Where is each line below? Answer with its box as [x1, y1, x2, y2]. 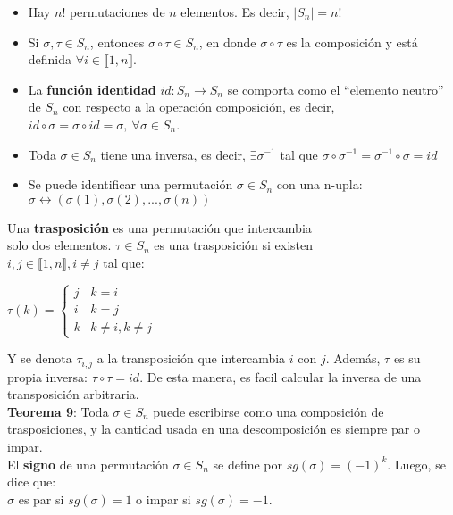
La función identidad [28, 79, 156, 98]
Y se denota [7, 349, 72, 368]
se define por [213, 454, 282, 473]
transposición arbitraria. [7, 385, 139, 403]
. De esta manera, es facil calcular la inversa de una [139, 367, 422, 386]
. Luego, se [387, 454, 446, 473]
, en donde [198, 32, 256, 51]
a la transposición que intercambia [96, 349, 286, 368]
